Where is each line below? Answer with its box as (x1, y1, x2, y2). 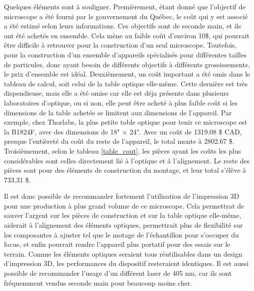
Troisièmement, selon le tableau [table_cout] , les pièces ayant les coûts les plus (4, 145, 241, 156)
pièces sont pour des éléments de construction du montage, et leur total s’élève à (4, 165, 246, 175)
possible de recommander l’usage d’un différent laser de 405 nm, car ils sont (4, 268, 232, 278)
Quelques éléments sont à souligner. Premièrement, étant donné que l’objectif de (4, 1, 246, 11)
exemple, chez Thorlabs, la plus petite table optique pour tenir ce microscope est (4, 117, 248, 127)
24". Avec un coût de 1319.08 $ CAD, (129, 126, 242, 136)
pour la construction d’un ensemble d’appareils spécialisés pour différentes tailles (4, 49, 247, 59)
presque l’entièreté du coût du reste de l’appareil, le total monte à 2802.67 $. (4, 136, 234, 146)
